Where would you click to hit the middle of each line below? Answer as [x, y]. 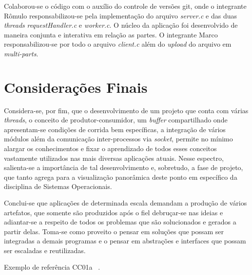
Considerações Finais [76, 87]
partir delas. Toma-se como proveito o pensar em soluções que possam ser [114, 231]
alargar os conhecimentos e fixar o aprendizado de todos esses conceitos [110, 148]
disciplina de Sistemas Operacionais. [58, 186]
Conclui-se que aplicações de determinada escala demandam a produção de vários [126, 203]
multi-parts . [21, 53]
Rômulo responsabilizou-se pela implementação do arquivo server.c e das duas [120, 15]
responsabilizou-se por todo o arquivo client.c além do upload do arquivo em [118, 44]
